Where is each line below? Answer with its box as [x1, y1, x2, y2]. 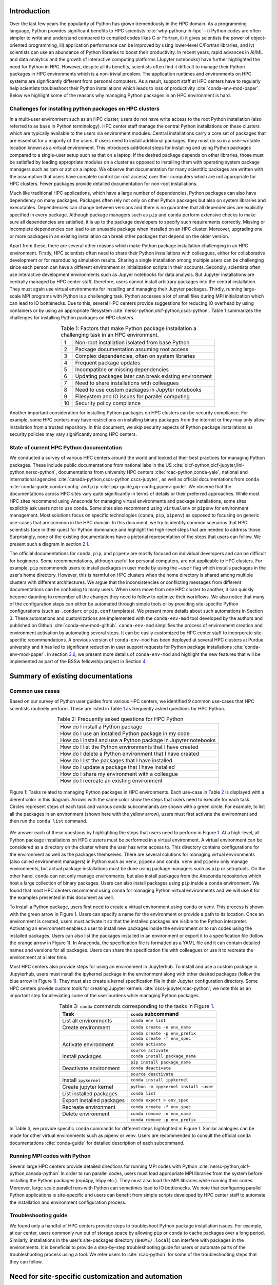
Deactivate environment [62, 1064, 120, 1072]
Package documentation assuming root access [75, 345, 189, 353]
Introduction [9, 7, 50, 15]
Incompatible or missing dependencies [75, 365, 169, 373]
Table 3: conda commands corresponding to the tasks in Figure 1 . [59, 1002, 215, 1009]
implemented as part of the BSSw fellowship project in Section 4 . [9, 658, 147, 665]
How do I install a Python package [60, 723, 143, 730]
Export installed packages [62, 1096, 125, 1104]
